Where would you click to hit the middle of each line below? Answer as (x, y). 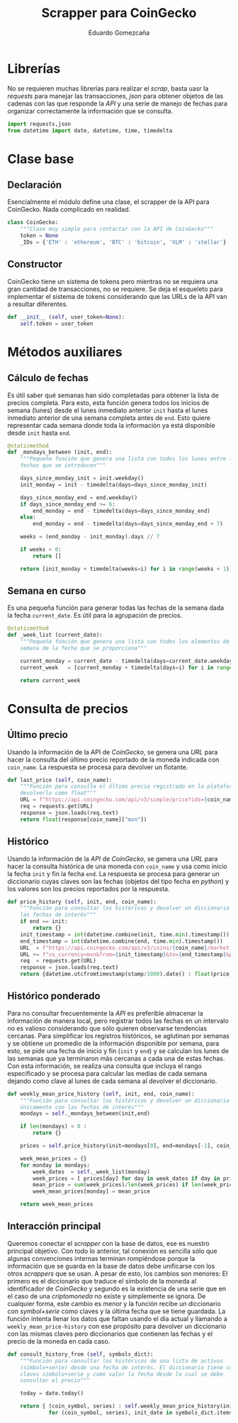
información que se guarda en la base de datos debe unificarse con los (111, 1266)
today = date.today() (52, 1393)
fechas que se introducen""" (63, 465)
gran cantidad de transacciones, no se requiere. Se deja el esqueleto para (115, 289)
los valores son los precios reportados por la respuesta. (89, 889)
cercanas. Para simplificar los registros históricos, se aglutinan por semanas (119, 1036)
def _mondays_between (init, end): (60, 452)
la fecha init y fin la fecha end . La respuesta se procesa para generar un (113, 873)
